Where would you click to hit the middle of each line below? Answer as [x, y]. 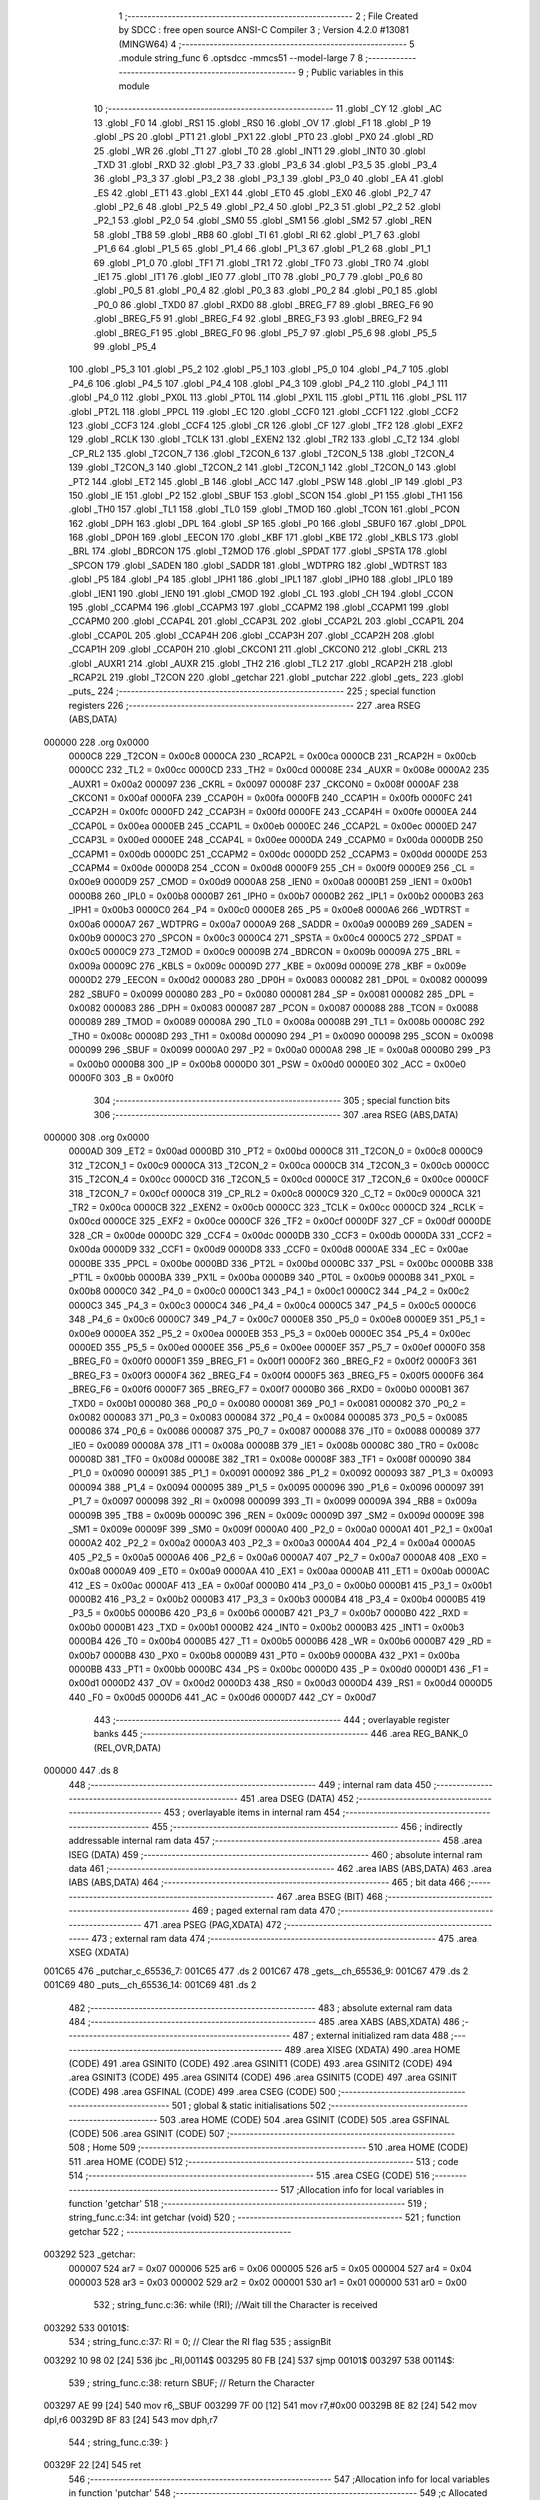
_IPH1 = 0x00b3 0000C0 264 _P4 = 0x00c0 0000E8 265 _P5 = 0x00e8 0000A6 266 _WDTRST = [269, 910]
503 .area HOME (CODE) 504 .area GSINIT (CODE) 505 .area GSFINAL [304, 2119]
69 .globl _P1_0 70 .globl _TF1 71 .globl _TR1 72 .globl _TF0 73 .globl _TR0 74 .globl [261, 262]
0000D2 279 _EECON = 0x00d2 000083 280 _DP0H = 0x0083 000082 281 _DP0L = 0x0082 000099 [278, 980]
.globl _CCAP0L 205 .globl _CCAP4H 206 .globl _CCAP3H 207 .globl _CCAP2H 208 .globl [251, 635]
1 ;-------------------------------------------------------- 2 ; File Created [268, 16]
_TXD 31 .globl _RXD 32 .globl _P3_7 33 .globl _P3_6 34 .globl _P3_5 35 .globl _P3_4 [265, 164]
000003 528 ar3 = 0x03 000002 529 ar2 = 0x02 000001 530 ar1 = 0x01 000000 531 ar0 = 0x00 [267, 2282]
